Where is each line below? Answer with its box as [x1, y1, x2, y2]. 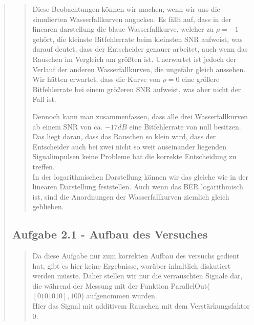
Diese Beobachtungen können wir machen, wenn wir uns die [32, 4, 220, 14]
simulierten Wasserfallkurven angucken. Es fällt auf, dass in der [32, 13, 231, 24]
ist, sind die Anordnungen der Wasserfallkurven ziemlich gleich [32, 191, 229, 202]
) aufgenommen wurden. [81, 290, 157, 301]
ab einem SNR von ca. [32, 121, 103, 132]
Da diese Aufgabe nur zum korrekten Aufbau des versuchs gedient [32, 250, 240, 261]
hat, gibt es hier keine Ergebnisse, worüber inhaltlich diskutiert [32, 260, 231, 271]
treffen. [32, 161, 55, 171]
